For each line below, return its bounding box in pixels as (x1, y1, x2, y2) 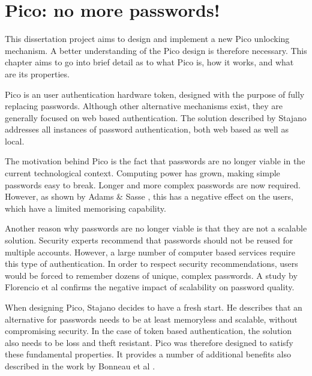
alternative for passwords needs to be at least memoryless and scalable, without (5, 312, 298, 325)
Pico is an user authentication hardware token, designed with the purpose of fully (5, 88, 305, 100)
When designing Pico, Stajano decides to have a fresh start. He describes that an (5, 301, 302, 313)
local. (5, 134, 25, 147)
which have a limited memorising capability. (5, 201, 166, 214)
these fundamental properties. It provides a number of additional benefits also (5, 348, 291, 360)
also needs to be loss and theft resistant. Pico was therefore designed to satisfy (5, 336, 293, 348)
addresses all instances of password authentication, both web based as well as (5, 123, 289, 136)
